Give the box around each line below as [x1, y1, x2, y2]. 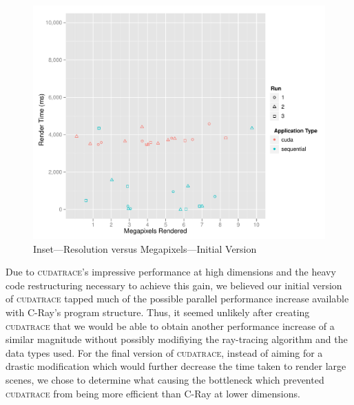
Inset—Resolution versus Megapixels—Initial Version [33, 241, 257, 256]
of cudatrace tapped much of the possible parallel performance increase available [6, 291, 349, 306]
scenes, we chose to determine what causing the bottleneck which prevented [6, 373, 324, 387]
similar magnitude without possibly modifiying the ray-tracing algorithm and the [6, 332, 348, 346]
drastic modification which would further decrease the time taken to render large [6, 359, 346, 373]
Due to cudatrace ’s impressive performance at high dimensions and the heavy [6, 264, 336, 279]
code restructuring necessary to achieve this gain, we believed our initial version [6, 278, 342, 292]
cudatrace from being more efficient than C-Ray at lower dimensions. [6, 386, 300, 400]
